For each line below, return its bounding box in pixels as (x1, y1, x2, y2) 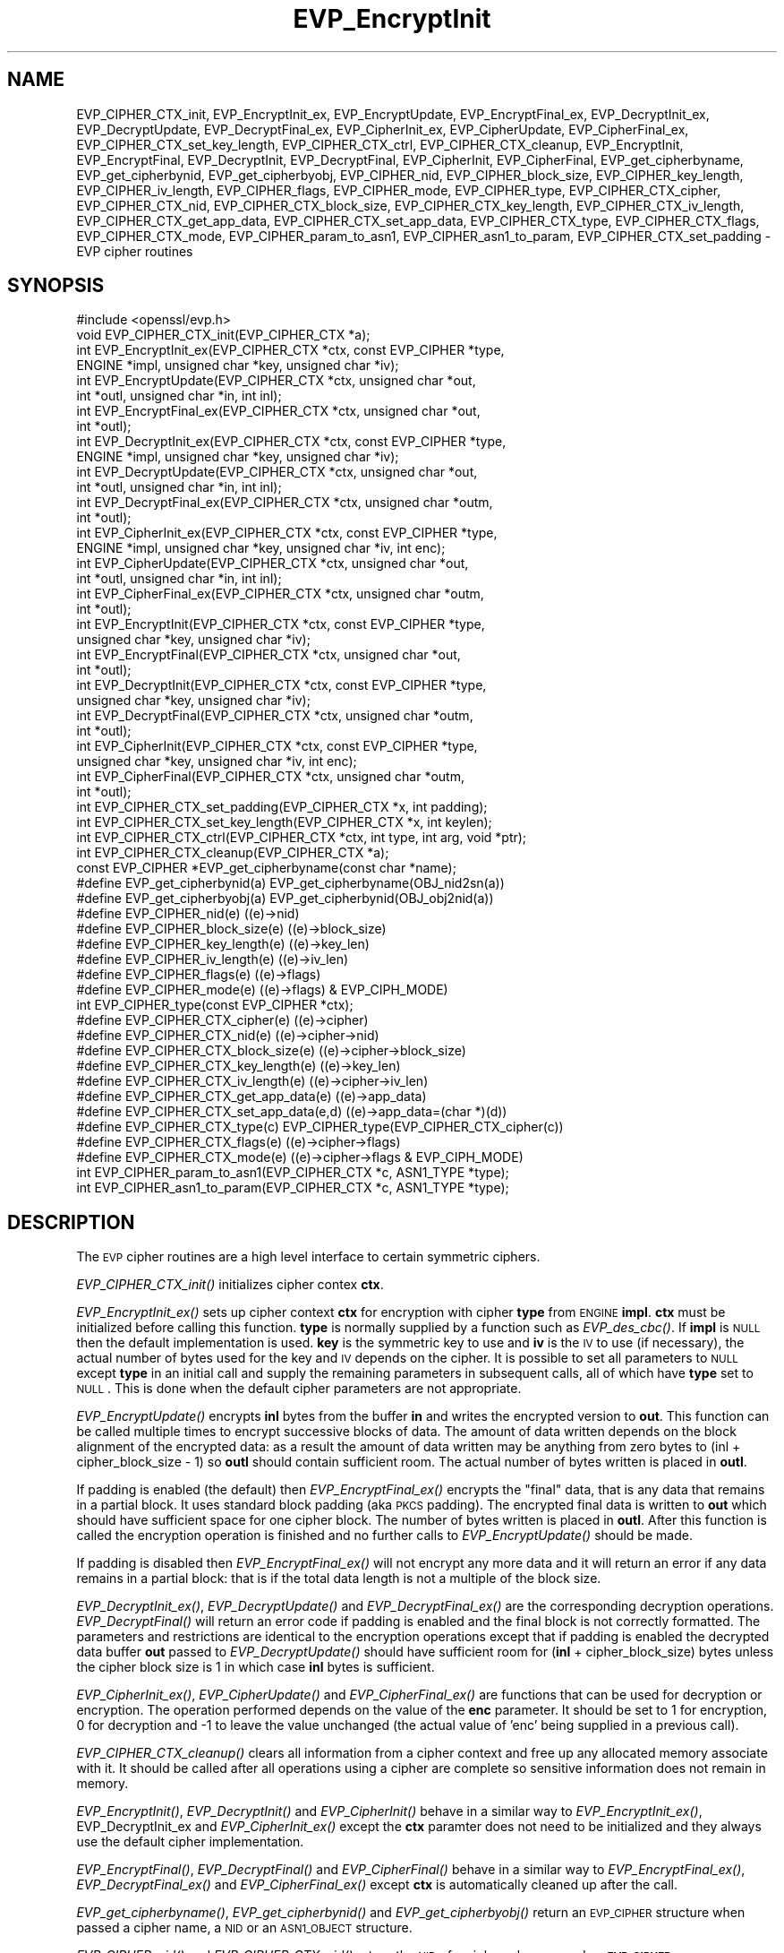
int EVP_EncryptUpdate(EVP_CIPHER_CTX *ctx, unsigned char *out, (76, 373, 476, 389)
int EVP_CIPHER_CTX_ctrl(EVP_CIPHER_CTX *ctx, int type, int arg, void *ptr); (76, 830, 527, 846)
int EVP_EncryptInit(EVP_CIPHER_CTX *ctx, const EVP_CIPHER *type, (76, 616, 485, 632)
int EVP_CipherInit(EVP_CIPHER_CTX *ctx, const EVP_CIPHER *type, (76, 738, 478, 754)
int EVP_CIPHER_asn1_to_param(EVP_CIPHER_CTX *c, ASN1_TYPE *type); (76, 1180, 509, 1196)
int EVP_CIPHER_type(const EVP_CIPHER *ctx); (76, 997, 354, 1013)
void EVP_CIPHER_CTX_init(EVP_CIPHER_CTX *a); (76, 327, 371, 343)
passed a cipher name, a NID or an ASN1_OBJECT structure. (76, 1920, 413, 1936)
